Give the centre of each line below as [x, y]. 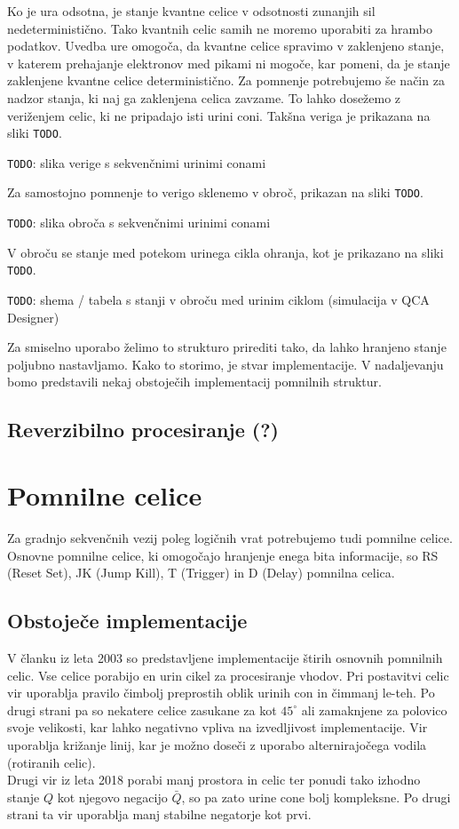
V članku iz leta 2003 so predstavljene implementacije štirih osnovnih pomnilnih [225, 657]
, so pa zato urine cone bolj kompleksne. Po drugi [316, 797]
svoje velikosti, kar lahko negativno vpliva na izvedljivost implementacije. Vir [218, 727]
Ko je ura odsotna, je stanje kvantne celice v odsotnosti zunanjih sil [191, 11]
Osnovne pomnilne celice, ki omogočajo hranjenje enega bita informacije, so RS [223, 555]
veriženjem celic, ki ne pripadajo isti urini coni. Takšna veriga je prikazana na [219, 115]
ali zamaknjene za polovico [374, 709]
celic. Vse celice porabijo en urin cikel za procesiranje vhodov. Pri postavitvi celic [228, 675]
